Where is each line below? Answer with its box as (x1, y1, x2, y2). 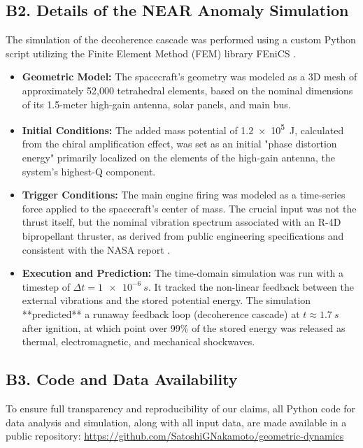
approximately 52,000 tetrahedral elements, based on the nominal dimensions (22, 82, 353, 97)
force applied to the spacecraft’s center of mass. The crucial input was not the (22, 201, 357, 215)
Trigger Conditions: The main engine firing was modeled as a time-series (22, 187, 346, 202)
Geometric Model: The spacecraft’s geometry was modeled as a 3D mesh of (22, 69, 357, 84)
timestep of (22, 279, 70, 294)
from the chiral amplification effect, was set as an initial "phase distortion (22, 136, 337, 151)
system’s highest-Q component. (22, 164, 156, 178)
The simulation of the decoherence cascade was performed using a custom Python (6, 32, 356, 47)
